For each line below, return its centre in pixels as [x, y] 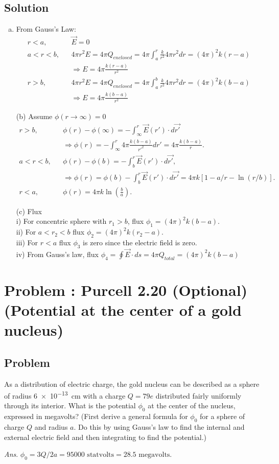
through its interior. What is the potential [70, 405]
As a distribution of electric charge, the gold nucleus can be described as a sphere [132, 384]
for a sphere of [223, 416]
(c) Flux [29, 211]
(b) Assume [34, 116]
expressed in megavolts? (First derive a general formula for [96, 416]
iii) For [27, 242]
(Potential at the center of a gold [123, 310]
